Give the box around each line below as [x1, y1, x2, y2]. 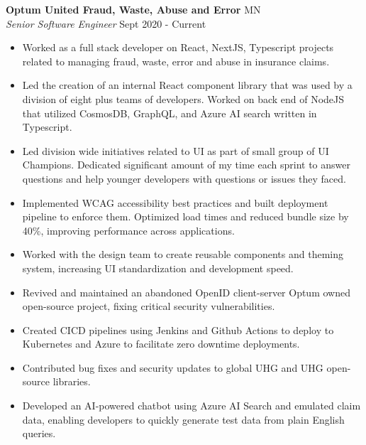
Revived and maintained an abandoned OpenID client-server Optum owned [22, 284, 350, 299]
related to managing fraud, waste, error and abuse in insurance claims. [22, 53, 330, 68]
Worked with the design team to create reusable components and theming [22, 247, 344, 262]
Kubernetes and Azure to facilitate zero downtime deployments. [22, 336, 300, 351]
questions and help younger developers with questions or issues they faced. [22, 171, 346, 186]
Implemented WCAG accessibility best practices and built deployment [22, 195, 328, 210]
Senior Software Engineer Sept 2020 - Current [6, 16, 206, 31]
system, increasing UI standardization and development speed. [22, 260, 294, 275]
